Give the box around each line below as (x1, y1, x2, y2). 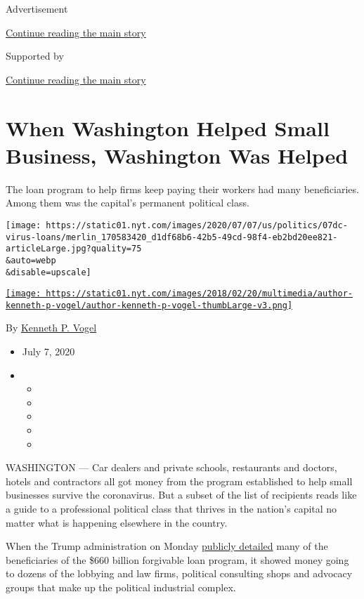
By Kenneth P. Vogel (6, 320, 97, 335)
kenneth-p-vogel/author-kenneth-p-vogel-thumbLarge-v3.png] (6, 300, 293, 310)
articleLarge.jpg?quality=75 (6, 244, 142, 254)
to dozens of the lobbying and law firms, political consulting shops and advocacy (6, 566, 353, 581)
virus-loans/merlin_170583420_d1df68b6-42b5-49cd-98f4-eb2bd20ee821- (6, 232, 338, 242)
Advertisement (6, 1, 68, 15)
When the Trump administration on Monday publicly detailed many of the (6, 539, 328, 553)
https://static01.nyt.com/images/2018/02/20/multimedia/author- (46, 289, 353, 299)
